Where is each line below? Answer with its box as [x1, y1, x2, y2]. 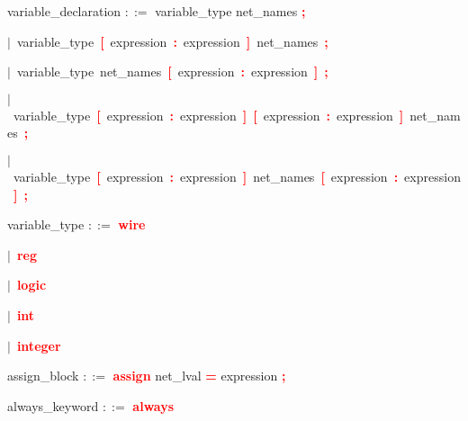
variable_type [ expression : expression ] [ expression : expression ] [13, 105, 404, 124]
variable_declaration [7, 2, 121, 20]
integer [16, 336, 61, 354]
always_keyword [7, 396, 99, 415]
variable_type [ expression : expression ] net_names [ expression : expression [13, 166, 461, 185]
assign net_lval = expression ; [112, 366, 286, 385]
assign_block [7, 366, 79, 385]
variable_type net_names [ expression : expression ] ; [16, 62, 328, 81]
